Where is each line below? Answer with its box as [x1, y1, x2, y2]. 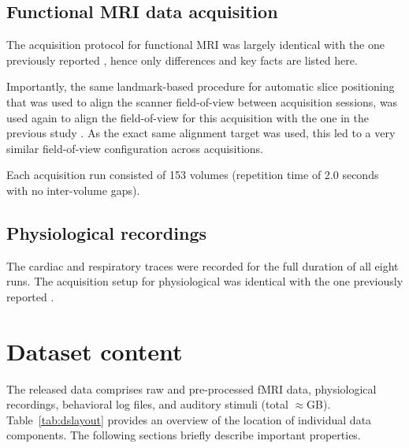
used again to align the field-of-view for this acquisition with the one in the [6, 109, 369, 125]
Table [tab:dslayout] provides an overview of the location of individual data [6, 411, 372, 427]
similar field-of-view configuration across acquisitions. [6, 140, 264, 156]
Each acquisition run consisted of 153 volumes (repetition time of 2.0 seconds [6, 166, 379, 183]
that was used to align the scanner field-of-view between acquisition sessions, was [6, 93, 398, 110]
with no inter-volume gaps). [6, 181, 140, 198]
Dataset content [6, 334, 183, 367]
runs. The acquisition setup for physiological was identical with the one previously [6, 273, 403, 289]
